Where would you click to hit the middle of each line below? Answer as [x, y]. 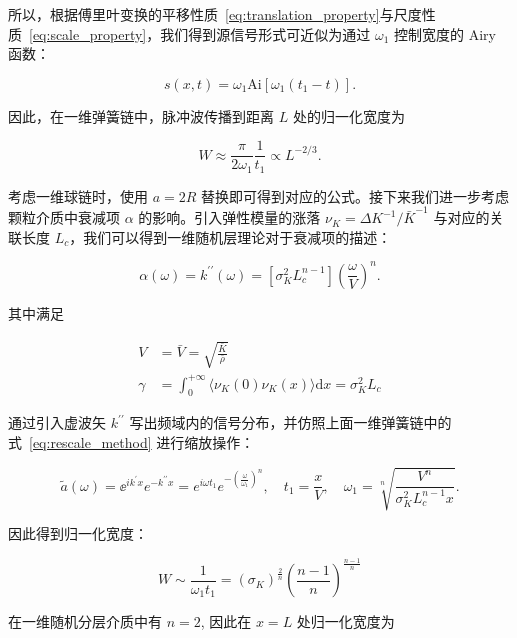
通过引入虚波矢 [57, 422]
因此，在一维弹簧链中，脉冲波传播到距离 [141, 115]
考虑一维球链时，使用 [78, 195]
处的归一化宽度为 [348, 115]
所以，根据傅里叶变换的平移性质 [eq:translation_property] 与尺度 [215, 14]
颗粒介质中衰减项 [64, 217]
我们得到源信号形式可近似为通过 [265, 33]
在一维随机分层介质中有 [85, 621]
